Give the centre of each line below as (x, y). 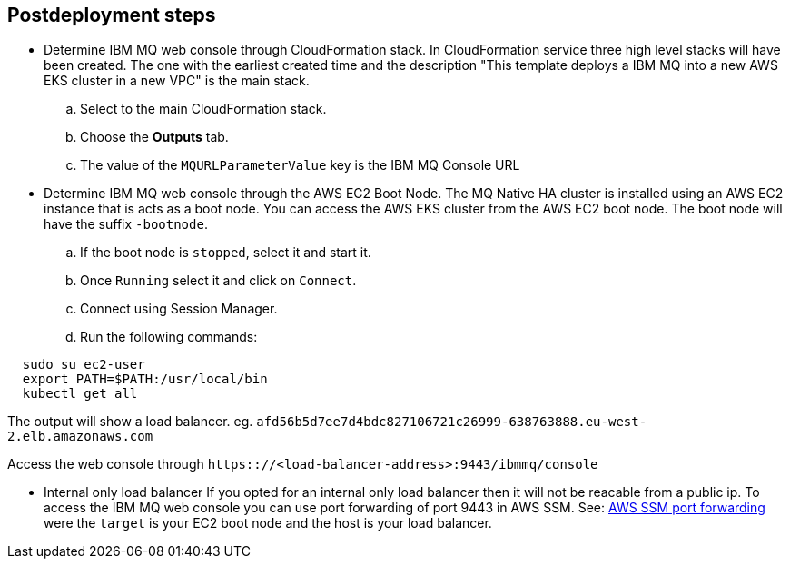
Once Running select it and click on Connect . (218, 281)
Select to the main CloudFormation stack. (203, 109)
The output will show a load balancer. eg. (130, 422)
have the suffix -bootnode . (126, 224)
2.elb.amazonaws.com (80, 437)
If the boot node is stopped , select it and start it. (226, 253)
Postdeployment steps (112, 15)
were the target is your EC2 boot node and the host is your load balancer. (268, 523)
